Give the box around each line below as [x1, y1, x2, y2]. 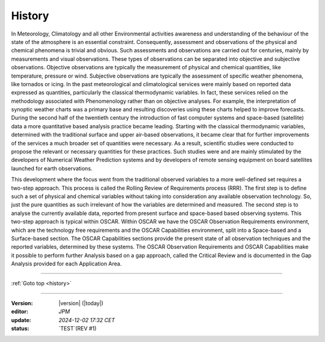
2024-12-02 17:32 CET [58, 316, 116, 323]
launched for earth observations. [11, 164, 93, 172]
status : [11, 325, 29, 332]
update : [11, 316, 31, 323]
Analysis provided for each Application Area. [11, 260, 122, 267]
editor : [11, 308, 28, 316]
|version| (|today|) [58, 299, 104, 306]
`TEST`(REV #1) [58, 325, 97, 332]
